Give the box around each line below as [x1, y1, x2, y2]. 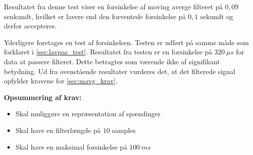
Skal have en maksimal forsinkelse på [15, 141, 127, 152]
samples [112, 125, 136, 135]
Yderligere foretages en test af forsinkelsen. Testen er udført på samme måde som [4, 37, 249, 47]
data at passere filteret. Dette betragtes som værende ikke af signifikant [4, 56, 220, 66]
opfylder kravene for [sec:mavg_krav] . [4, 76, 118, 86]
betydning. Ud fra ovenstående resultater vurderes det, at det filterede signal [4, 66, 235, 76]
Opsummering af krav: [4, 92, 82, 102]
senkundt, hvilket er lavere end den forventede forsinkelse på [4, 11, 186, 21]
